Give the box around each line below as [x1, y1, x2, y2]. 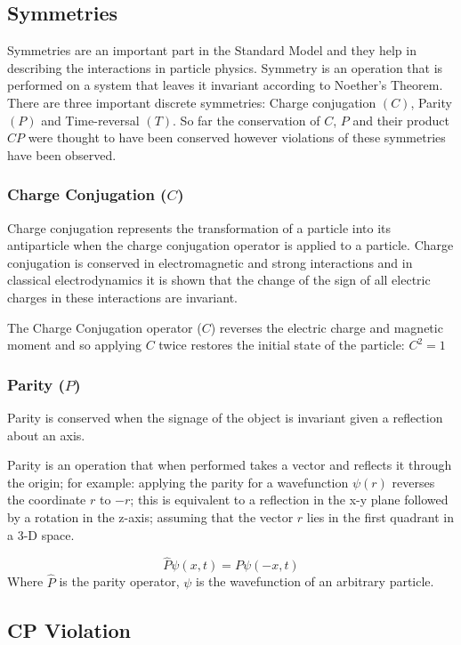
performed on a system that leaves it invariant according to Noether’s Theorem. [7, 76, 443, 94]
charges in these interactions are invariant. [7, 287, 238, 306]
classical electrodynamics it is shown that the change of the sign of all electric [7, 270, 431, 289]
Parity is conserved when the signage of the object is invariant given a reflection [7, 407, 443, 426]
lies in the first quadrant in [306, 507, 454, 526]
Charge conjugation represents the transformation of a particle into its [7, 218, 392, 237]
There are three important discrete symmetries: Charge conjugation [7, 93, 376, 111]
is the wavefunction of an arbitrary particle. [196, 572, 434, 591]
